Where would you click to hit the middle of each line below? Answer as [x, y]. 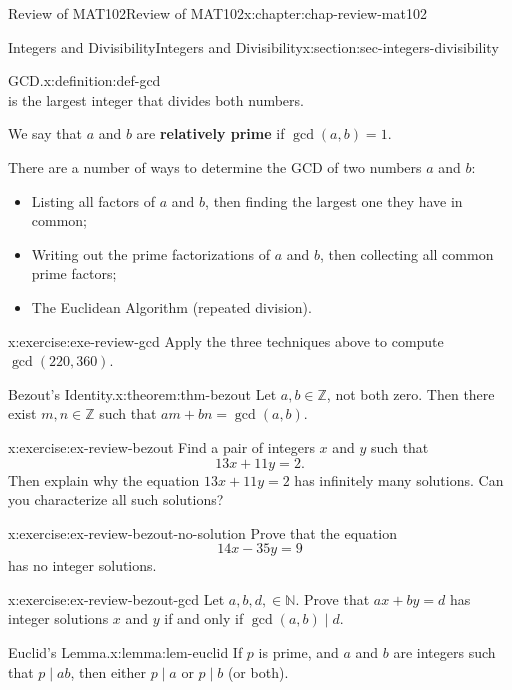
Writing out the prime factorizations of [151, 253]
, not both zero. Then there [410, 393]
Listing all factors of [93, 200]
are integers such [444, 652]
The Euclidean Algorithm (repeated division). [171, 306]
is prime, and [298, 652]
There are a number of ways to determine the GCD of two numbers [215, 166]
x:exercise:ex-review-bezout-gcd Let [116, 598]
